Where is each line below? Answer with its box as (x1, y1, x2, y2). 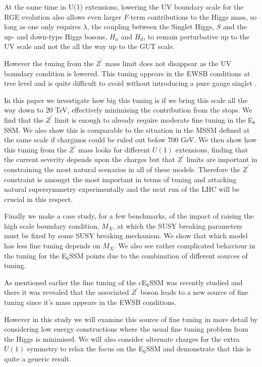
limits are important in (186, 154, 257, 165)
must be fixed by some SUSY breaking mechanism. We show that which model (4, 230, 248, 241)
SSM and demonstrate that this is (146, 343, 251, 354)
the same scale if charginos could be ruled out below (4, 134, 166, 145)
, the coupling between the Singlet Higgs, (87, 21, 215, 32)
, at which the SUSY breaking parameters (113, 220, 242, 231)
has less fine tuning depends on (4, 240, 100, 251)
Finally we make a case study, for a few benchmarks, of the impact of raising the (4, 211, 254, 221)
